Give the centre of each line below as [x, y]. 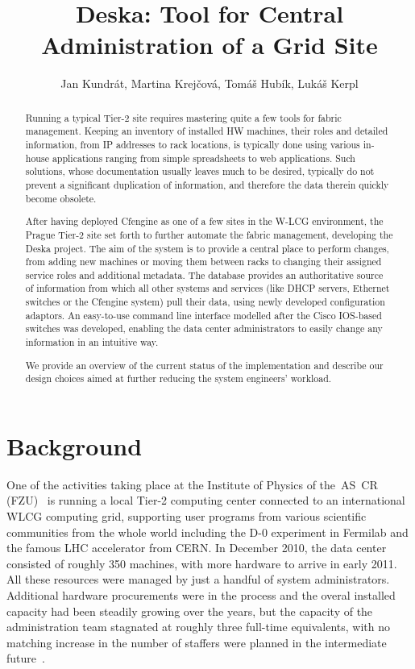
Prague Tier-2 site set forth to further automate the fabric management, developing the [209, 234]
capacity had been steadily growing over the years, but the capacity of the [190, 611]
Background [75, 445]
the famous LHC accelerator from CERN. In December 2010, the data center [197, 548]
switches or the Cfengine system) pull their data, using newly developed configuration [205, 302]
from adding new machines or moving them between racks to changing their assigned [203, 262]
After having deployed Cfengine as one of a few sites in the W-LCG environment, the [204, 221]
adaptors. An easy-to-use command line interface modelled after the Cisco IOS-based [203, 315]
